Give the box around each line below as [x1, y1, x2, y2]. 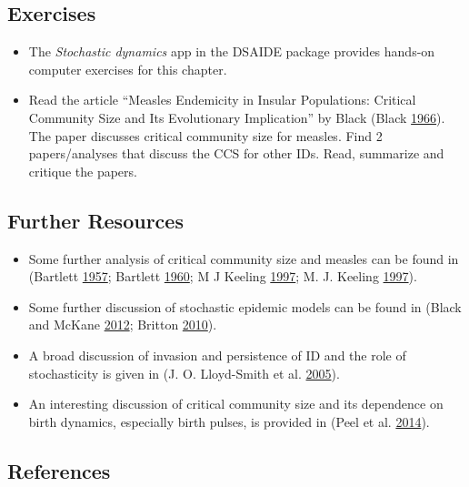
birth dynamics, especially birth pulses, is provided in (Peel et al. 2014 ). [28, 411, 430, 431]
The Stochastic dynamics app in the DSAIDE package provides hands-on [28, 42, 435, 61]
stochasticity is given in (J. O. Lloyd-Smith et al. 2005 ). [28, 363, 340, 382]
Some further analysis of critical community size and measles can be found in [28, 249, 459, 268]
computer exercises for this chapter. [28, 59, 227, 78]
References [7, 456, 111, 484]
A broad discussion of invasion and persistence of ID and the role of [28, 345, 406, 364]
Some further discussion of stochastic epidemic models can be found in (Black [28, 297, 462, 316]
